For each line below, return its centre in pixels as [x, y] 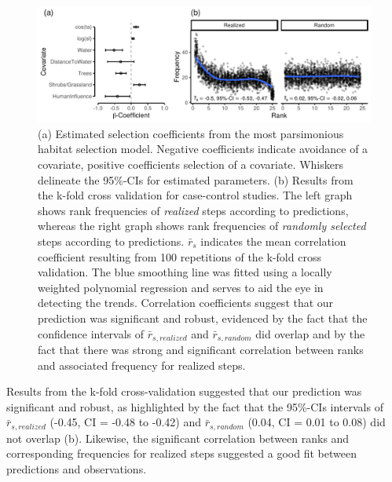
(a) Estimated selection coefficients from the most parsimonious [191, 133]
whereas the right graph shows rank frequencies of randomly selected [202, 226]
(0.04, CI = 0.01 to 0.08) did [317, 422]
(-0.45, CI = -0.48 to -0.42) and [126, 422]
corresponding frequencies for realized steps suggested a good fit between [181, 453]
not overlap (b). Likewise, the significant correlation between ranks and [178, 438]
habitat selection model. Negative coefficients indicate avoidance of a [203, 149]
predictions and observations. [77, 469]
